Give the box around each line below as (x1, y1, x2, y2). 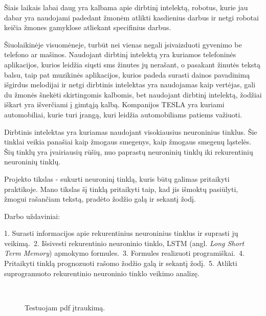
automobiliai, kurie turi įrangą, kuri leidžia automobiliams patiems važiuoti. (4, 109, 242, 119)
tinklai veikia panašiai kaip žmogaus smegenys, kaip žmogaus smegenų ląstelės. (4, 136, 252, 147)
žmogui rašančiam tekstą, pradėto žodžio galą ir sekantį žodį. (4, 193, 196, 204)
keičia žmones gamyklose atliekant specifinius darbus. (4, 22, 171, 33)
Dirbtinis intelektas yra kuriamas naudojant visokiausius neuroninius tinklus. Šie (4, 126, 257, 137)
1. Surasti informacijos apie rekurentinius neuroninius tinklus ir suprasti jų (4, 228, 238, 238)
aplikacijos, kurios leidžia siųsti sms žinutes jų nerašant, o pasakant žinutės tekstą (4, 59, 261, 69)
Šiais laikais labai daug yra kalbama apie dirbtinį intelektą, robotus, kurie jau (4, 2, 248, 12)
